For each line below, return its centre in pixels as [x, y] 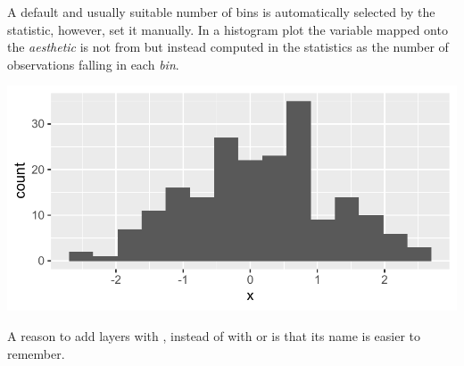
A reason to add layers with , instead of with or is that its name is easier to [214, 335]
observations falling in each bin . [93, 64]
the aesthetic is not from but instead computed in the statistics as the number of [228, 47]
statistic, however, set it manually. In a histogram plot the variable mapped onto [228, 29]
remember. [36, 353]
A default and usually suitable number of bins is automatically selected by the [221, 12]
